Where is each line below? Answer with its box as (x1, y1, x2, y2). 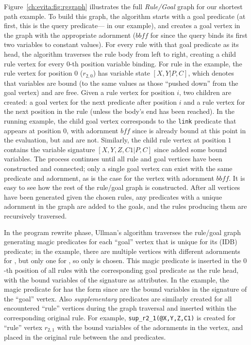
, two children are (179, 87, 232, 97)
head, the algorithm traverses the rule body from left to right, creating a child (4, 48, 236, 59)
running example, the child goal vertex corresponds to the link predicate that (4, 115, 236, 125)
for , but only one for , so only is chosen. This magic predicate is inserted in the (4, 255, 241, 266)
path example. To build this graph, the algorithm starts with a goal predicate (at (4, 11, 246, 21)
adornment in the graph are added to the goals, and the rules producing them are (4, 201, 247, 211)
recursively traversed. (4, 210, 67, 220)
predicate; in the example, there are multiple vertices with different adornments (4, 246, 240, 256)
